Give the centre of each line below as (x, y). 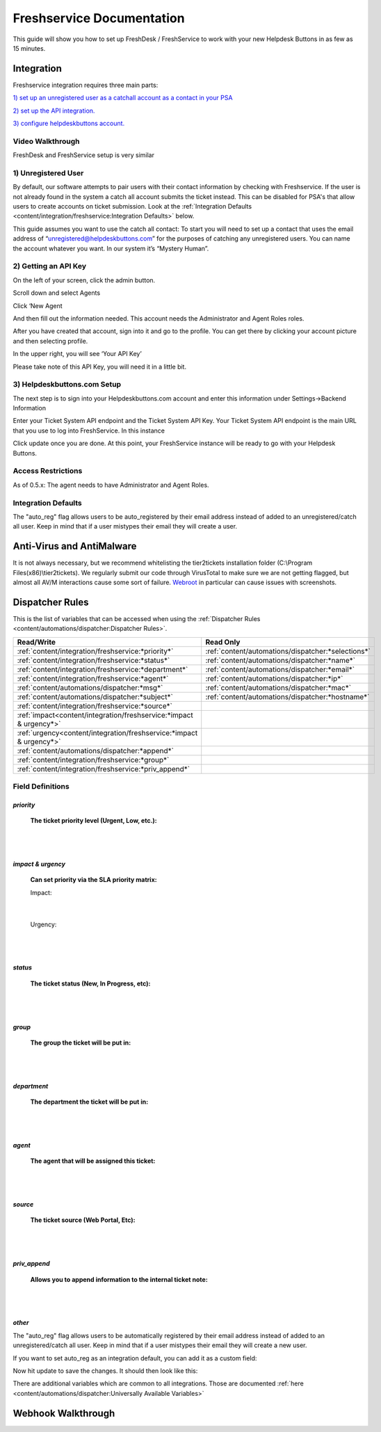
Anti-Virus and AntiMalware (75, 546)
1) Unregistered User (48, 172)
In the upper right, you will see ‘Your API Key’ (77, 354)
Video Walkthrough (46, 141)
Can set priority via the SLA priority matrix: (94, 880)
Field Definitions (41, 787)
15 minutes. (29, 48)
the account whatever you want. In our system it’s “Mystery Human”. (111, 248)
